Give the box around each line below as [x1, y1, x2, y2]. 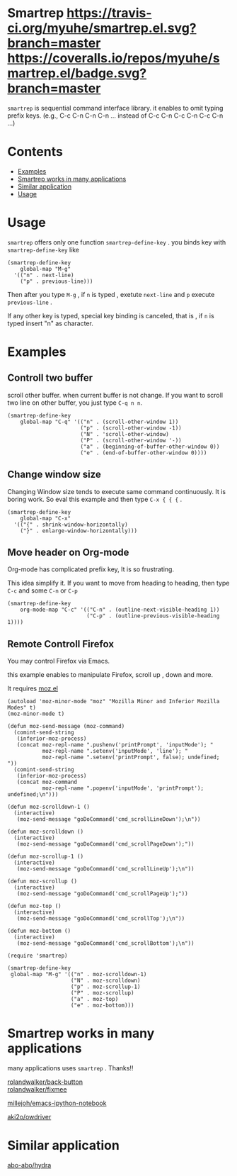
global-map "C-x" [20, 515, 71, 522]
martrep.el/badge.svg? [7, 65, 147, 82]
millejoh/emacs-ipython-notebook [7, 1099, 107, 1107]
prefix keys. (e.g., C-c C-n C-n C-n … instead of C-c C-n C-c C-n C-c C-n [7, 111, 224, 120]
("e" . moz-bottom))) [70, 1002, 134, 1009]
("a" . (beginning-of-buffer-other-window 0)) [80, 443, 220, 450]
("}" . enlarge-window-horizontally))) [20, 527, 138, 534]
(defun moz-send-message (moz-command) [7, 723, 125, 730]
